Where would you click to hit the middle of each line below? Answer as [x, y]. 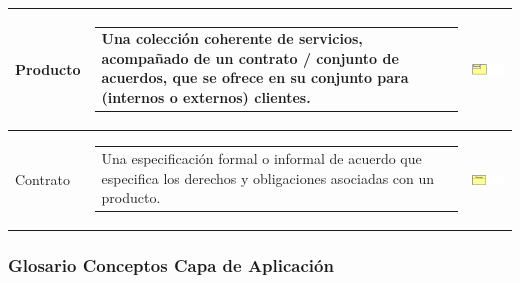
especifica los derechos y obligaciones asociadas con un [268, 177]
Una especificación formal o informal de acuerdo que [261, 158]
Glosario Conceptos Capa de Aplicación [171, 264]
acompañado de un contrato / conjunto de [250, 57]
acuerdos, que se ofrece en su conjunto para [255, 77]
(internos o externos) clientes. [206, 97]
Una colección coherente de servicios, [232, 38]
